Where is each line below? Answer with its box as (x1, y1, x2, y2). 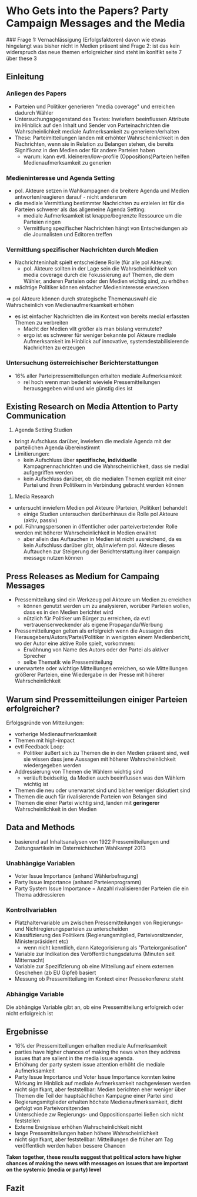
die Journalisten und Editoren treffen (23, 230, 113, 238)
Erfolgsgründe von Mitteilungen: (6, 719, 84, 726)
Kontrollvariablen (6, 905, 57, 914)
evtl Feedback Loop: (14, 743, 65, 750)
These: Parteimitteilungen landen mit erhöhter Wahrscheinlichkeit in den (14, 134, 190, 141)
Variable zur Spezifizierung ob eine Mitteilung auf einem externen (14, 963, 174, 970)
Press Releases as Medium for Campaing (6, 571, 160, 581)
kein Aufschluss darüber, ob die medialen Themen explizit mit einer (23, 475, 186, 483)
